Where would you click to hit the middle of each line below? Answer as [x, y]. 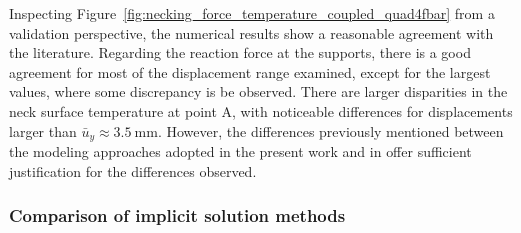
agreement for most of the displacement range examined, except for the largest [250, 71]
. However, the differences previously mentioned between [330, 130]
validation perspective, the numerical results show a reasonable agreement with [251, 32]
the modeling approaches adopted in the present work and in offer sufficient [240, 151]
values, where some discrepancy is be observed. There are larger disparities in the [258, 91]
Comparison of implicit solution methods [177, 215]
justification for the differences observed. [133, 170]
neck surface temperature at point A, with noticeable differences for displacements [261, 110]
